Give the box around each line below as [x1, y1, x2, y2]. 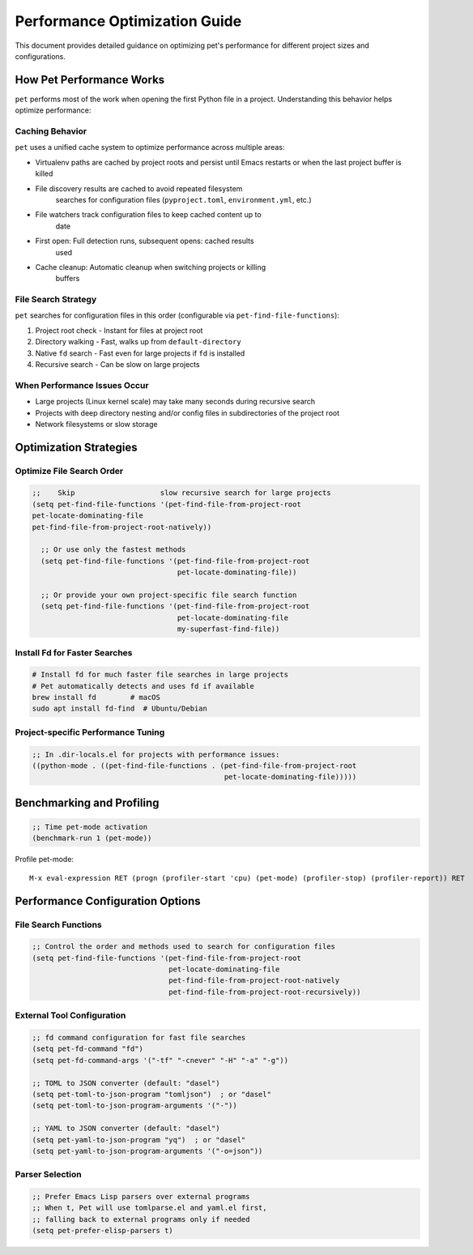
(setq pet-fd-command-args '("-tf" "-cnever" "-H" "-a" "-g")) [32, 1056, 289, 1065]
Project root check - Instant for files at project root [35, 325, 203, 335]
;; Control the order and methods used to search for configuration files [32, 942, 336, 951]
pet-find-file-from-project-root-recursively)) [168, 987, 361, 997]
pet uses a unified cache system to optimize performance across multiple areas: [15, 143, 285, 152]
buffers [55, 274, 80, 284]
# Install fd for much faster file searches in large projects [32, 670, 289, 680]
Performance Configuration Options [15, 894, 201, 907]
